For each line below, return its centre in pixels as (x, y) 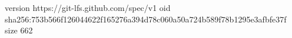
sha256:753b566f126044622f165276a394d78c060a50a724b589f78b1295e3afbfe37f (146, 19)
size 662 (19, 30)
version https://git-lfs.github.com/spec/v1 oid (88, 7)
